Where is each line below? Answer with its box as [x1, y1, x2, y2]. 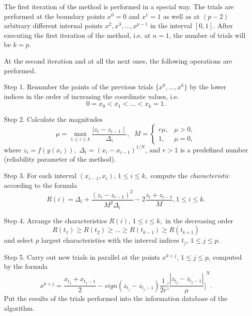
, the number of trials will [169, 30, 246, 40]
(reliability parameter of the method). [4, 154, 116, 164]
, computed [208, 251, 242, 262]
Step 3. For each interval [4, 170, 77, 181]
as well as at [163, 11, 200, 21]
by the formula [4, 261, 48, 271]
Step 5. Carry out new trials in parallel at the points [4, 251, 160, 262]
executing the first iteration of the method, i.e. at [4, 30, 151, 40]
